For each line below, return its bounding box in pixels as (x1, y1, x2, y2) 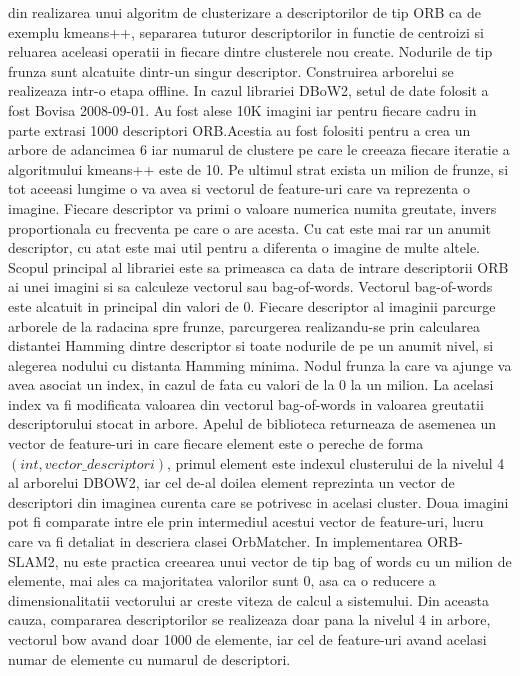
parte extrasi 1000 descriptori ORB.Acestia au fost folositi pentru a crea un (8, 119, 471, 140)
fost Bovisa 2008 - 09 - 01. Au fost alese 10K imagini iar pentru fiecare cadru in (8, 99, 477, 120)
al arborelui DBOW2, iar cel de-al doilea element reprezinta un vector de (8, 472, 455, 493)
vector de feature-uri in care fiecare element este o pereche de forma (8, 433, 424, 454)
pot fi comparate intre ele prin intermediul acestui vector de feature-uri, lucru (8, 511, 484, 532)
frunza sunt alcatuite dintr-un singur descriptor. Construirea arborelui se (8, 60, 454, 81)
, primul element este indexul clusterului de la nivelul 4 (166, 452, 505, 473)
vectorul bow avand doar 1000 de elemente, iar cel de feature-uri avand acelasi (8, 629, 487, 649)
